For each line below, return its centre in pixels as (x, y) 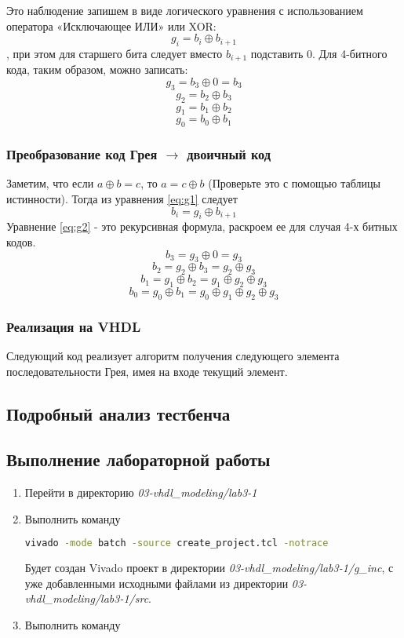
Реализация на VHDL (74, 326)
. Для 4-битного (349, 53)
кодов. (21, 242)
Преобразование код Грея (82, 154)
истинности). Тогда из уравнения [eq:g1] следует (122, 199)
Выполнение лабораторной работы (138, 459)
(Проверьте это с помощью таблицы (294, 183)
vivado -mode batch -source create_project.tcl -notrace (177, 543)
